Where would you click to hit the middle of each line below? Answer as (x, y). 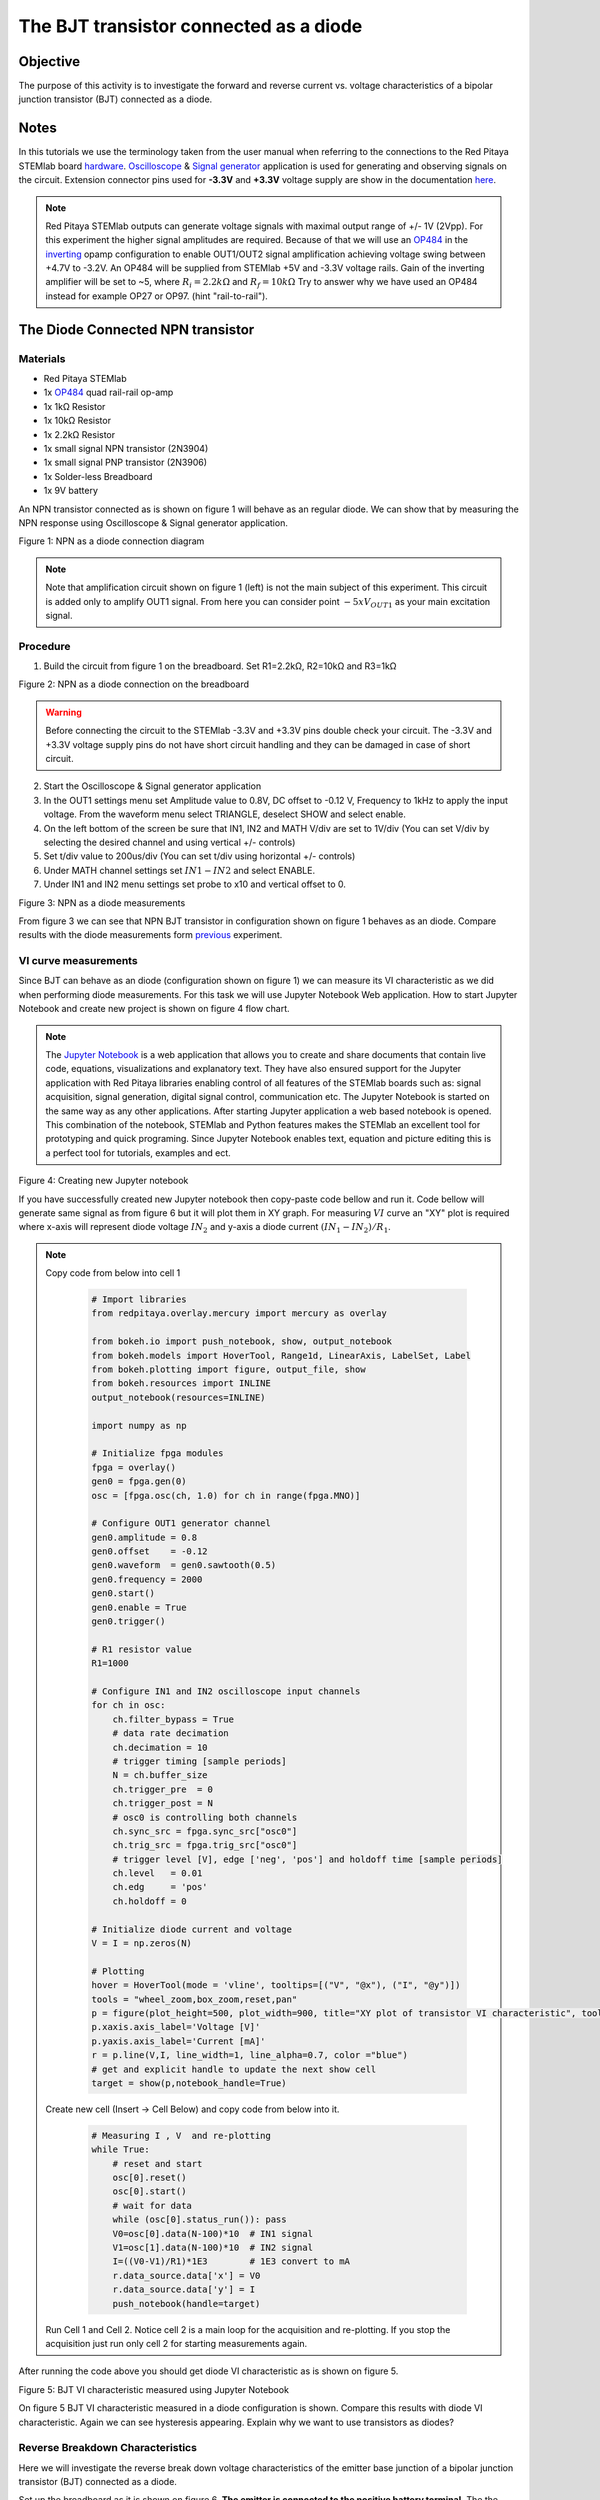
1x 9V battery (71, 491)
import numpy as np (139, 1425)
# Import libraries (139, 1299)
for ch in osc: (128, 1705)
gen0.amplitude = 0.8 (144, 1537)
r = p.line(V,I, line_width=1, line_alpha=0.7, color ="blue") (250, 2055)
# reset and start (157, 2163)
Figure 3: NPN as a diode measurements (102, 902)
